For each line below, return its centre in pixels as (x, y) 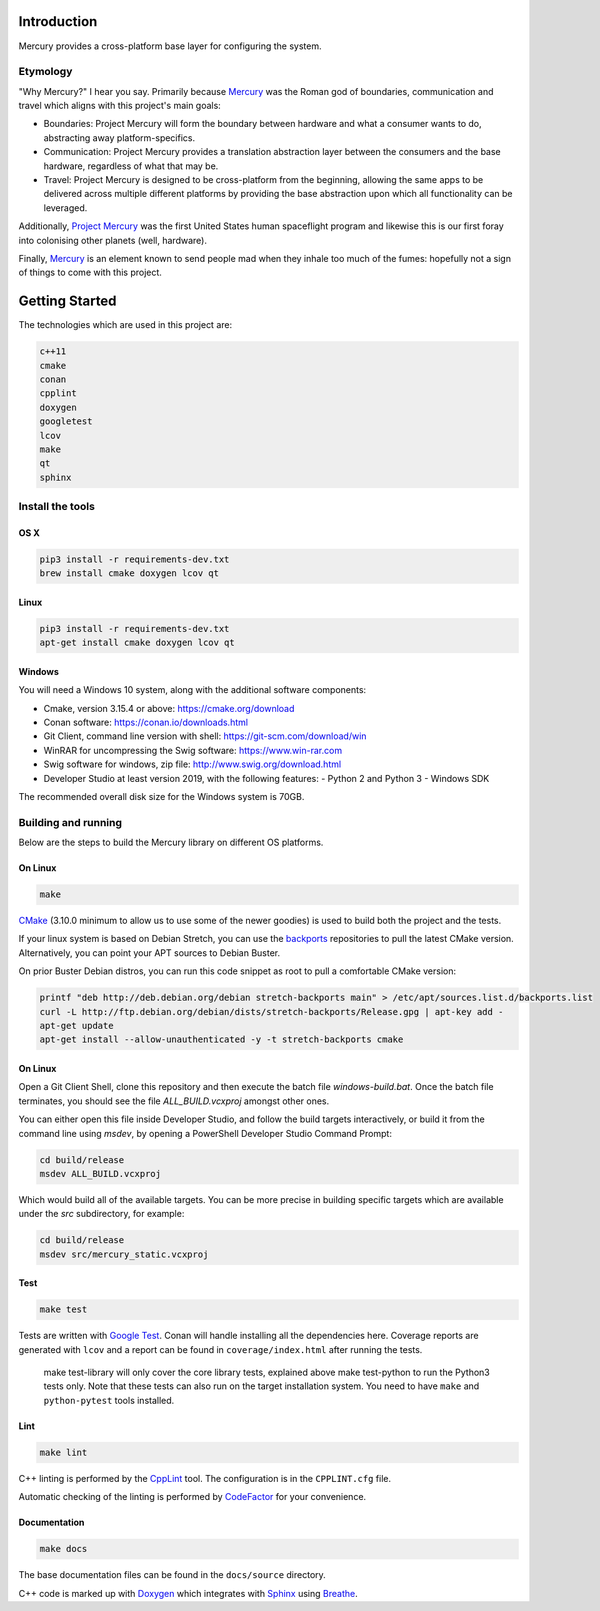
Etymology (45, 72)
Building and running (70, 822)
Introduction (58, 21)
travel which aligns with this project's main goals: (120, 106)
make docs (63, 1549)
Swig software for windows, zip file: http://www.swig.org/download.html (192, 764)
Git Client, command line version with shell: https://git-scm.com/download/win (205, 736)
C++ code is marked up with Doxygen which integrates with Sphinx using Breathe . (188, 1593)
